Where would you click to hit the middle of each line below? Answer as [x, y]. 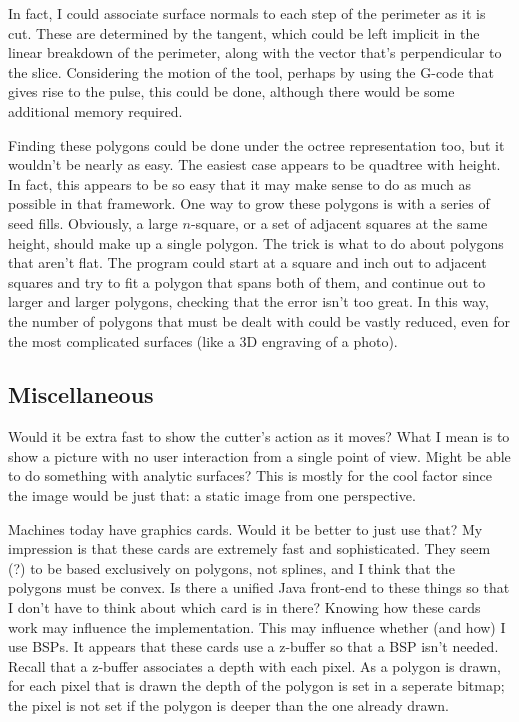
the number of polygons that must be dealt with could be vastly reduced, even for [259, 320]
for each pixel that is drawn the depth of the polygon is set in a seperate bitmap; [256, 685]
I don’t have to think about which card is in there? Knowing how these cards [244, 607]
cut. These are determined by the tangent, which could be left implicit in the [244, 32]
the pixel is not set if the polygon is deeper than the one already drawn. [228, 705]
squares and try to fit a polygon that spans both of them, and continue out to [247, 281]
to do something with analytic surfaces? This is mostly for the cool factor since [250, 475]
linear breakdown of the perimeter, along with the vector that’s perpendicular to [255, 52]
